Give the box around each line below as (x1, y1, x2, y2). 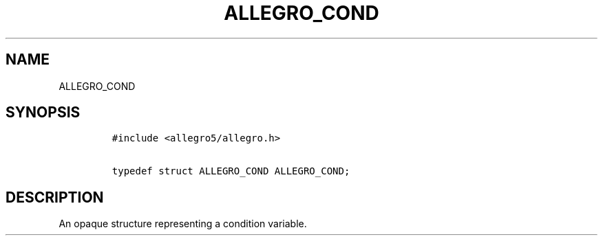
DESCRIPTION (6, 188, 104, 206)
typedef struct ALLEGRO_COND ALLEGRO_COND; (112, 165, 350, 177)
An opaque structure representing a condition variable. (59, 218, 307, 230)
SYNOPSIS (6, 104, 81, 122)
